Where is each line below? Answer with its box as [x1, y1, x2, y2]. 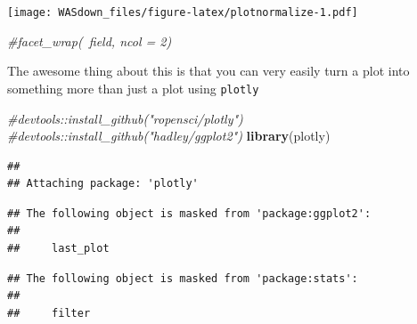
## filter [7, 306, 91, 320]
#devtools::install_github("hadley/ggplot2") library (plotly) [7, 126, 331, 145]
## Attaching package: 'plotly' [7, 177, 199, 190]
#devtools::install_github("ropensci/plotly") [7, 109, 243, 127]
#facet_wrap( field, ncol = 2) [7, 31, 172, 50]
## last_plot [7, 242, 110, 255]
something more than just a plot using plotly [7, 78, 259, 97]
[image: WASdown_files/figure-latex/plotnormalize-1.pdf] [7, 6, 358, 19]
